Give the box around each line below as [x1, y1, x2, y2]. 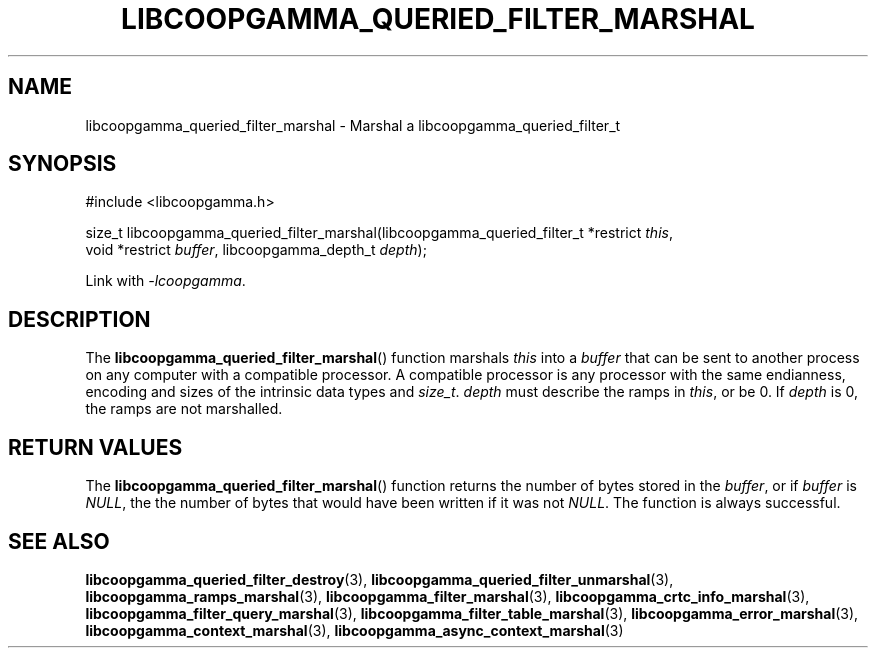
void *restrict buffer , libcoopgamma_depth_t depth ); [85, 241, 427, 259]
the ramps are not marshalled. [85, 400, 283, 418]
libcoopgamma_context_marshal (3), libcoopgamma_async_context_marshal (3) [85, 621, 624, 639]
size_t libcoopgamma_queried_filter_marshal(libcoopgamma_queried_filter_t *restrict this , [85, 224, 673, 242]
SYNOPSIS [8, 151, 117, 177]
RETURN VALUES [8, 434, 183, 460]
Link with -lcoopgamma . [85, 272, 246, 290]
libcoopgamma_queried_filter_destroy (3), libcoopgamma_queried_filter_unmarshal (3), [85, 570, 674, 588]
